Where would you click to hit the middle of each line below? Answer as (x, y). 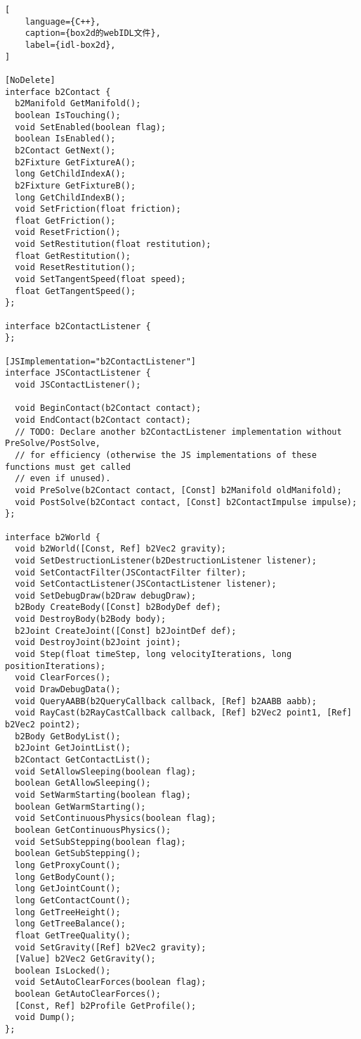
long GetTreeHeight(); (68, 912)
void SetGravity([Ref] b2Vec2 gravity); (111, 947)
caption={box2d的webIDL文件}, (93, 33)
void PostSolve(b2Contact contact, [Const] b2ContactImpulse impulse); (186, 502)
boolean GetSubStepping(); (78, 854)
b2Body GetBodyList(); (68, 736)
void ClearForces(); (63, 678)
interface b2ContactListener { (78, 326)
